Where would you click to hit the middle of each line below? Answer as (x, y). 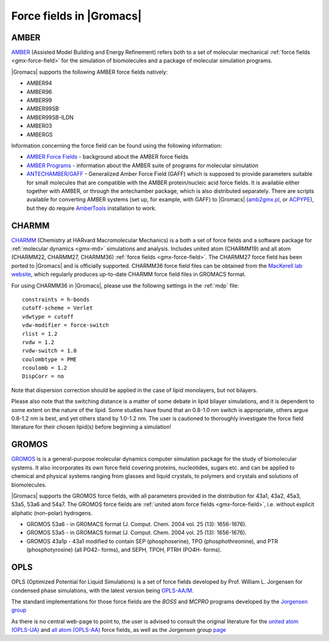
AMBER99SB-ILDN (50, 117)
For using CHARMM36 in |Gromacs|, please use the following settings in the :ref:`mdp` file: (125, 285)
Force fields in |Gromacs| (76, 16)
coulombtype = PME (50, 359)
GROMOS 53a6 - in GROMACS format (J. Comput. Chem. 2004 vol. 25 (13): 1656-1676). (136, 524)
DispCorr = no (43, 376)
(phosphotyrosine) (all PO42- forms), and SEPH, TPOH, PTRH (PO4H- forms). (124, 550)
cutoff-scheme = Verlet (58, 308)
